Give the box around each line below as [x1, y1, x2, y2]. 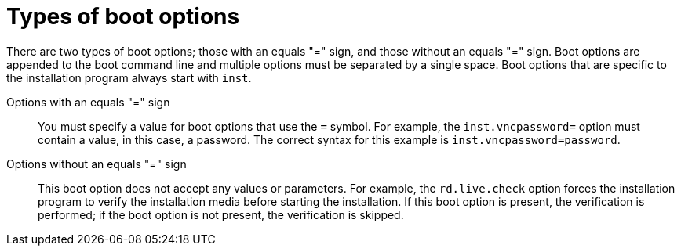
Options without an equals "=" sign [6, 157, 187, 171]
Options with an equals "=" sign [6, 95, 170, 109]
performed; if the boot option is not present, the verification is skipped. [38, 207, 404, 221]
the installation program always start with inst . [6, 70, 252, 85]
